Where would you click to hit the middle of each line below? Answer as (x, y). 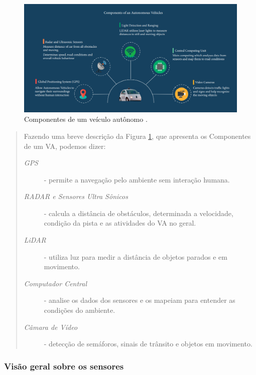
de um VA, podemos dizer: (65, 146)
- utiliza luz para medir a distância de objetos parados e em (136, 256)
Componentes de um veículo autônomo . (86, 119)
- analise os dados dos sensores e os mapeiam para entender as (140, 300)
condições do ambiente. (80, 310)
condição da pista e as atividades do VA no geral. (120, 223)
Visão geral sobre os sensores (64, 366)
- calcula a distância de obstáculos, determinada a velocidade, (139, 213)
